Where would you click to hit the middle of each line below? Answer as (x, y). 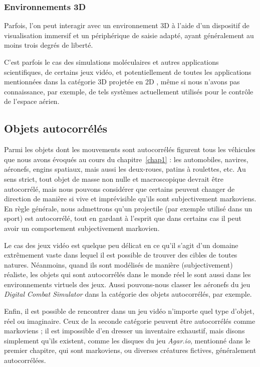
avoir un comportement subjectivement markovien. (82, 228)
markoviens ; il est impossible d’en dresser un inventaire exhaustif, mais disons (124, 331)
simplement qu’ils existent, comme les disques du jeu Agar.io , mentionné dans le (127, 340)
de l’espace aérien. (32, 101)
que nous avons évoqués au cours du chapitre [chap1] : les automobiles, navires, (126, 159)
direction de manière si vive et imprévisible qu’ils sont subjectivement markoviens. (130, 199)
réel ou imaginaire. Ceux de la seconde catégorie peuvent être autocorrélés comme (130, 321)
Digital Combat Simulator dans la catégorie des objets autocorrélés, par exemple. (128, 294)
